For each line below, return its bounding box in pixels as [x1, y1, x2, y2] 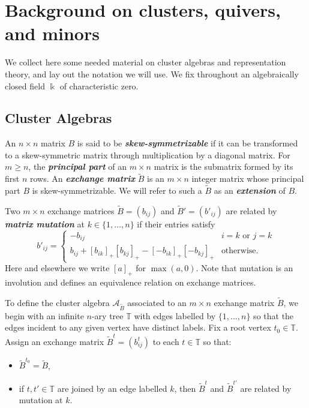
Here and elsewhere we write [5, 262, 110, 274]
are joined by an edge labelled [57, 382, 167, 394]
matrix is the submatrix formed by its [154, 160, 293, 173]
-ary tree [91, 309, 124, 322]
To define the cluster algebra [5, 296, 110, 308]
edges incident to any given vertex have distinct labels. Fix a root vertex [5, 321, 271, 334]
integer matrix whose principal [191, 172, 304, 185]
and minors [5, 21, 100, 46]
